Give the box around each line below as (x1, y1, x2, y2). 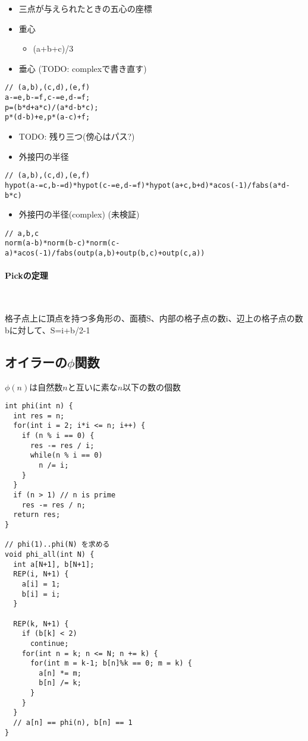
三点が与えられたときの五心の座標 (18, 2, 152, 14)
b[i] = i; (21, 589, 61, 598)
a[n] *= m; (39, 669, 81, 677)
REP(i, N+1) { (13, 570, 69, 579)
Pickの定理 (5, 269, 48, 282)
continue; (30, 639, 69, 648)
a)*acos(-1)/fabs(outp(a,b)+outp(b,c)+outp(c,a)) (5, 249, 205, 258)
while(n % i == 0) (30, 451, 103, 460)
